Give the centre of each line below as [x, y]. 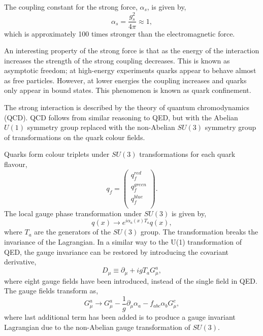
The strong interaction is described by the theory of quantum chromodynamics [127, 107]
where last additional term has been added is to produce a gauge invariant [120, 317]
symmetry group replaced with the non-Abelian [101, 127]
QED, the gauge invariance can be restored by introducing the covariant [117, 251]
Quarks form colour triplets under [57, 154]
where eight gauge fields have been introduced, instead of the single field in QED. [131, 280]
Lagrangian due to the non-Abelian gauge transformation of [97, 327]
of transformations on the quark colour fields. [75, 137]
